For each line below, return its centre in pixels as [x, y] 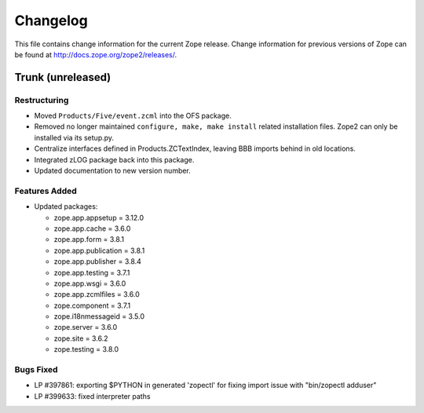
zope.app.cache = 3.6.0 [92, 228]
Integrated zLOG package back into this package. [114, 159]
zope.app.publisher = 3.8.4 [97, 261]
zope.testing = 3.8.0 [86, 349]
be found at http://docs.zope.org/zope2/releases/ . [96, 54]
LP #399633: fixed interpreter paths [92, 396]
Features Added [46, 191]
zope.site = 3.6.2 [81, 338]
